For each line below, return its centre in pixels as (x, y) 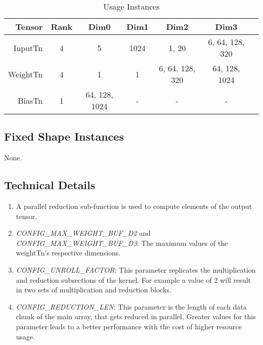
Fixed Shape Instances (64, 136)
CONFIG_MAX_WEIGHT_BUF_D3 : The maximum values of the (122, 243)
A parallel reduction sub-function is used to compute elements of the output (134, 206)
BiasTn (30, 100)
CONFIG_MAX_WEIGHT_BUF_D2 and (83, 233)
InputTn (28, 48)
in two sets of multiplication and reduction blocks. (94, 290)
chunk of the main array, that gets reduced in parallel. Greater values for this (136, 316)
